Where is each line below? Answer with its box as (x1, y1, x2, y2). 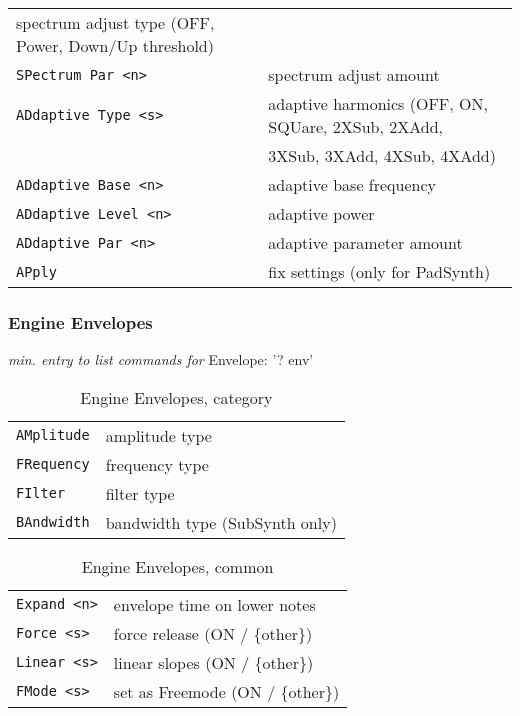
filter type (105, 481, 175, 505)
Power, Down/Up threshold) (16, 34, 214, 57)
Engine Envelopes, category (80, 385, 273, 409)
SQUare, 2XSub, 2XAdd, (268, 115, 444, 138)
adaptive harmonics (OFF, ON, (268, 92, 488, 115)
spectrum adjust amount (268, 63, 440, 86)
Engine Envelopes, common (81, 554, 274, 578)
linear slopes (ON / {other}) (113, 650, 314, 674)
